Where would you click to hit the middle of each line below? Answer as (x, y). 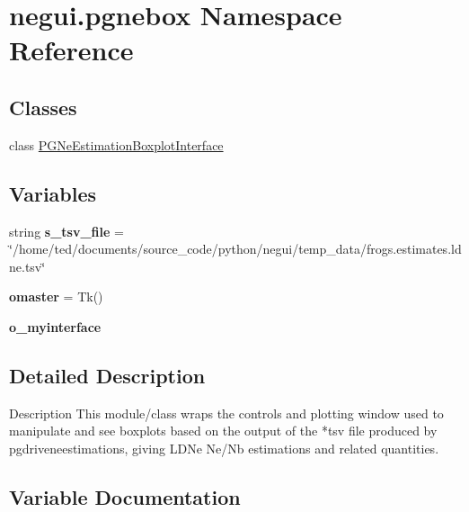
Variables (53, 193)
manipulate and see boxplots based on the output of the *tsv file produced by (223, 431)
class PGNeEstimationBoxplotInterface (116, 144)
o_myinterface (55, 326)
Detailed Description (107, 375)
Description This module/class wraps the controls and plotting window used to (226, 413)
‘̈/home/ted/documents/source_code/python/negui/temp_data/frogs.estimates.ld (235, 249)
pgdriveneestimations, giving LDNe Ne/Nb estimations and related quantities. (224, 448)
